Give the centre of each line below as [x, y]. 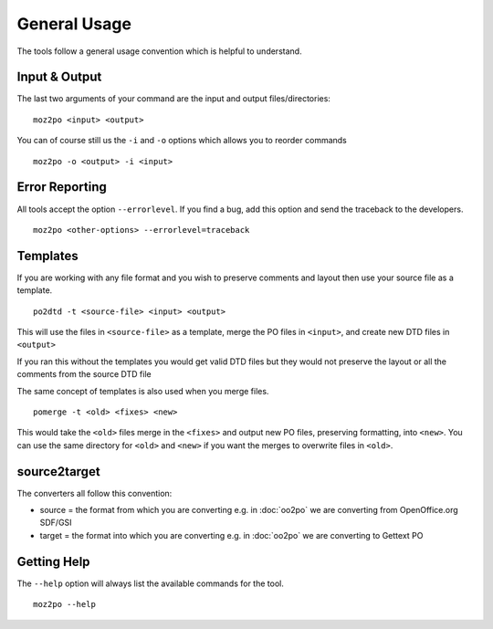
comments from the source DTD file [84, 374]
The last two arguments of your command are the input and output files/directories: [173, 99]
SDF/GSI [56, 523]
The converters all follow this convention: [94, 493]
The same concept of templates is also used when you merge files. [143, 391]
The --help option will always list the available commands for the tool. [151, 583]
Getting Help [53, 561]
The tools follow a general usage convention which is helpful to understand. [159, 51]
